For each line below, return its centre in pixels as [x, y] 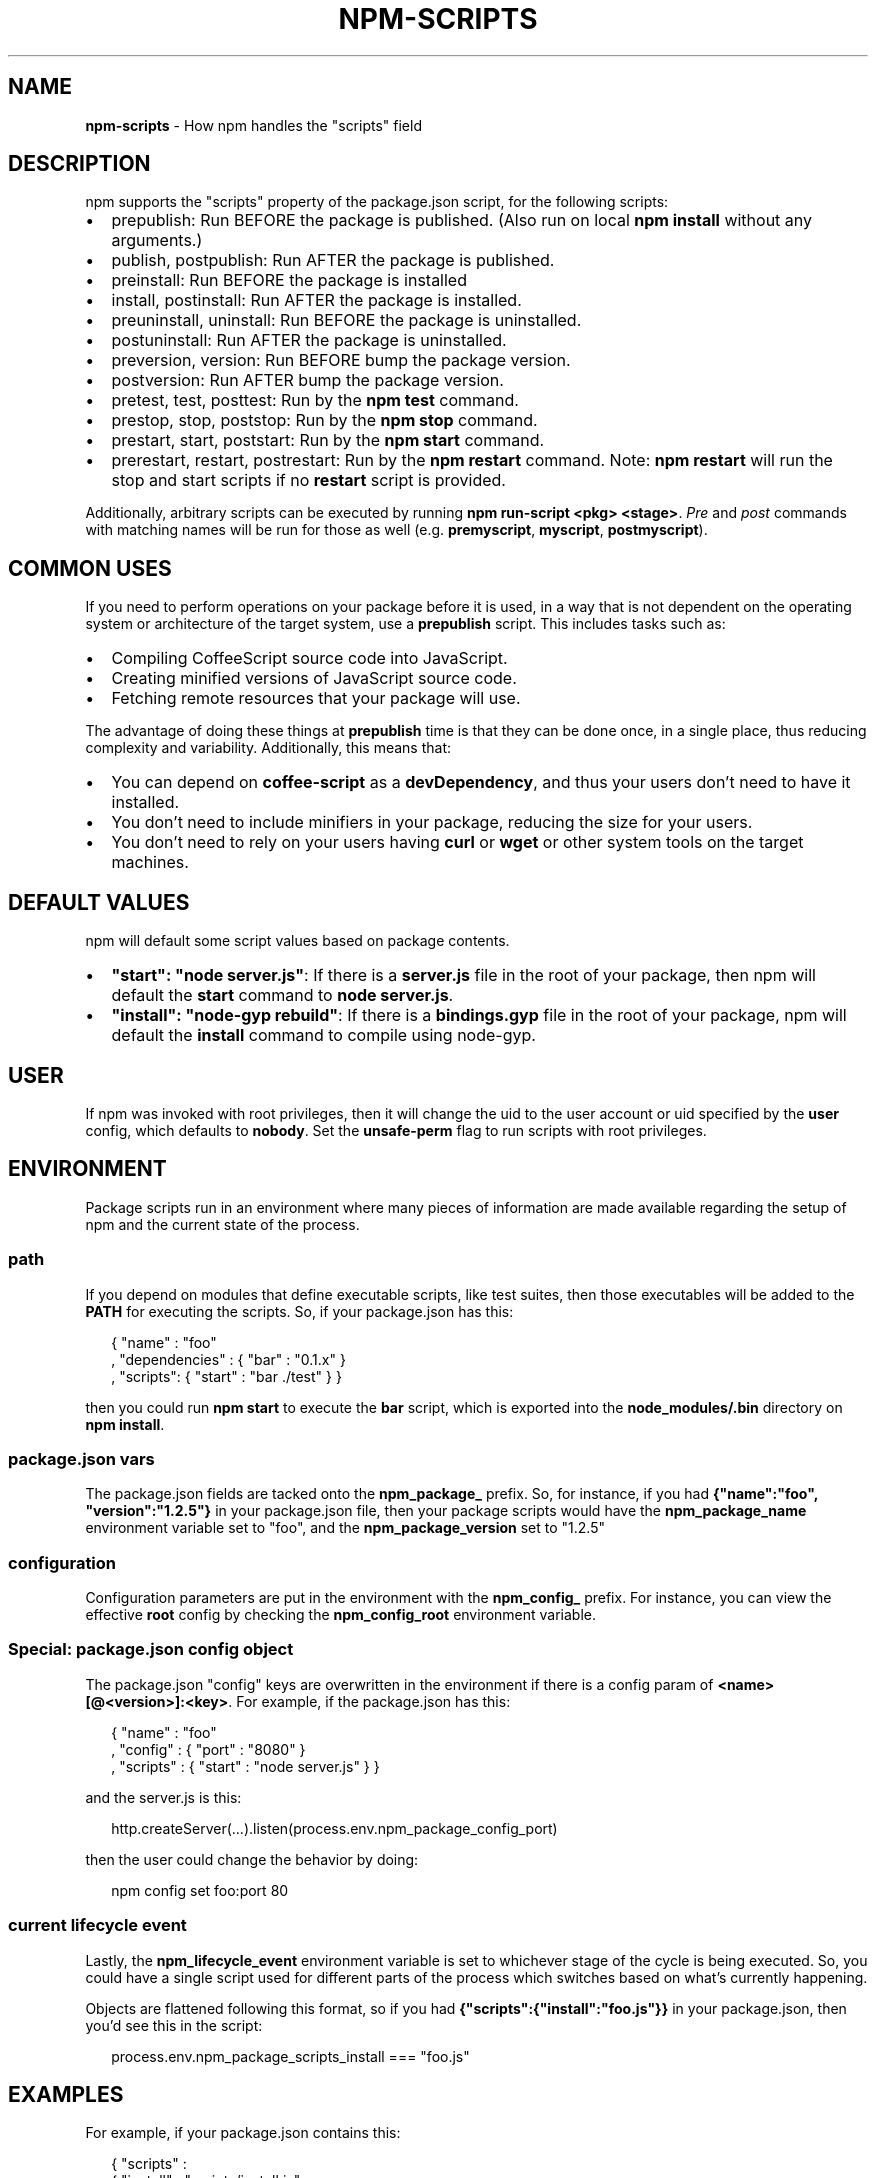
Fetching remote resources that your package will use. [316, 698]
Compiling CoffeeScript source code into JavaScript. [309, 658]
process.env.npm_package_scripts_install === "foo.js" [290, 2056]
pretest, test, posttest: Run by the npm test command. [315, 400]
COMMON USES [90, 568]
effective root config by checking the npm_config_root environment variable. [341, 1615]
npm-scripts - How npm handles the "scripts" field [253, 125]
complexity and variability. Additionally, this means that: [268, 748]
